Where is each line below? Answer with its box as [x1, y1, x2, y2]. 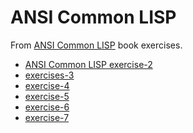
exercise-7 [24, 111, 70, 123]
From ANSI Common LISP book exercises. [10, 39, 183, 51]
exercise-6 [24, 101, 70, 113]
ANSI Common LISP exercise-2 [24, 58, 153, 70]
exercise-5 [24, 90, 70, 102]
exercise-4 [24, 79, 70, 91]
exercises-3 [24, 69, 75, 81]
